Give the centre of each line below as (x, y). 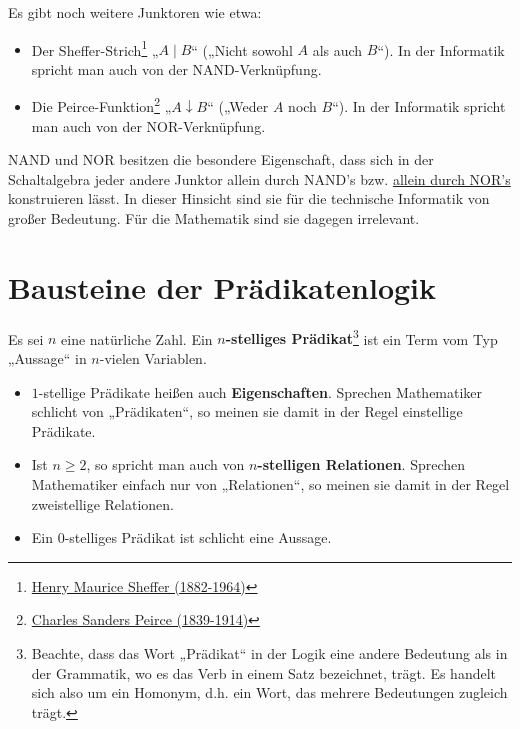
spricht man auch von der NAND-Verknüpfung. (176, 68)
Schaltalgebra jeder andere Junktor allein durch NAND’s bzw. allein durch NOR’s (259, 178)
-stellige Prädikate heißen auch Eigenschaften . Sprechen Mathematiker (260, 391)
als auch (337, 49)
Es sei (26, 338)
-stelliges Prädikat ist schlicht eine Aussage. (198, 537)
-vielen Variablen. (153, 358)
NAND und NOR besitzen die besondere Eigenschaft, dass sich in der (221, 159)
